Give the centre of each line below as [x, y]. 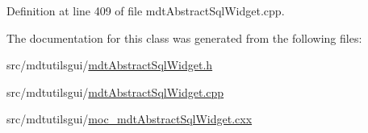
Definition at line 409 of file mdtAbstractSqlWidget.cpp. [146, 10]
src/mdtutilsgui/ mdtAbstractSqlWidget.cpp [115, 91]
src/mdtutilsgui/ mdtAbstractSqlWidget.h [110, 65]
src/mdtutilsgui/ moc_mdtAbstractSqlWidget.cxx [130, 119]
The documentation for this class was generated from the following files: [184, 37]
